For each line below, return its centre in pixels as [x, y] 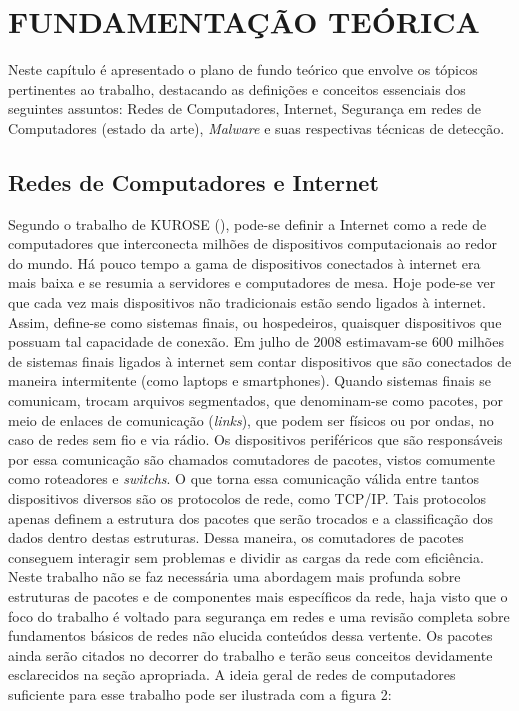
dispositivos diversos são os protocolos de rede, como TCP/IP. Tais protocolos [247, 498]
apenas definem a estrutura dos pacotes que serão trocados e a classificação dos [250, 517]
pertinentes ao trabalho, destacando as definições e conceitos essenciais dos [237, 88]
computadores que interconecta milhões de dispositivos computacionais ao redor [253, 243]
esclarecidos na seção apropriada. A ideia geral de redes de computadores [232, 674]
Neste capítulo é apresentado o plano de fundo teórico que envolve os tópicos [243, 69]
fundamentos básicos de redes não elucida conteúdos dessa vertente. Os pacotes [250, 635]
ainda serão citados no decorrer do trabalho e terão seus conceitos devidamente [250, 654]
